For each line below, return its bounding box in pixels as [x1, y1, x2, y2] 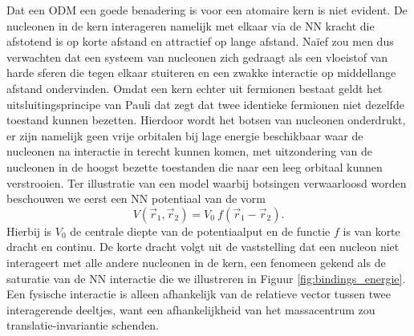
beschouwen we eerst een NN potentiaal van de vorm [6, 190, 266, 207]
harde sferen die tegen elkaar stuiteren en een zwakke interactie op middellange [6, 64, 396, 81]
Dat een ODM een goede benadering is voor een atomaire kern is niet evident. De [6, 2, 408, 18]
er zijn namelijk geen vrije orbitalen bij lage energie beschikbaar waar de [6, 127, 363, 144]
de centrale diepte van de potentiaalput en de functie [70, 222, 331, 239]
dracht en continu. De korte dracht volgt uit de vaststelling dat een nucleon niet [6, 238, 400, 255]
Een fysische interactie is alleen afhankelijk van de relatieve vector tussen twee [6, 285, 391, 302]
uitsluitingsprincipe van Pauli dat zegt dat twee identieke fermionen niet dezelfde [6, 95, 404, 112]
